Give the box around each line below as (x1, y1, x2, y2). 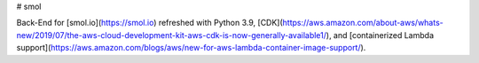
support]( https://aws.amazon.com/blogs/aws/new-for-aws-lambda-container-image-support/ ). (16, 43, 366, 53)
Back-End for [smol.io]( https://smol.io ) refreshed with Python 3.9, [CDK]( (16, 18, 283, 28)
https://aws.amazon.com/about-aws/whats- (282, 18, 444, 28)
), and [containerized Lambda (326, 29, 435, 40)
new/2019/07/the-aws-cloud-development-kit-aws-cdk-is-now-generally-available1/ (16, 29, 327, 40)
